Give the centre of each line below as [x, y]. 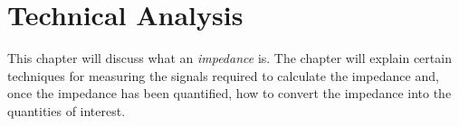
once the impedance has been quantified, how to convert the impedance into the [229, 93]
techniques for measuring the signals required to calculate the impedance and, [223, 75]
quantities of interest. [67, 110]
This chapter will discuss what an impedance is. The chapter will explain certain [229, 58]
